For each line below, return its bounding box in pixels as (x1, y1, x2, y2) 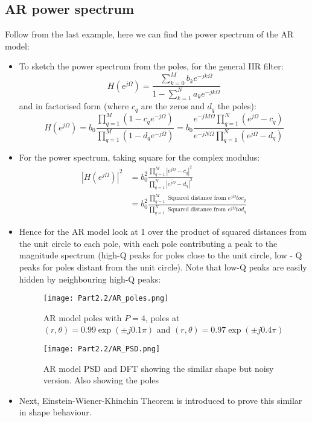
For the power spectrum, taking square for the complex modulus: (19, 151, 260, 164)
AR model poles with (43, 311, 122, 324)
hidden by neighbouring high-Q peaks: (19, 272, 161, 285)
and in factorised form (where (19, 100, 129, 112)
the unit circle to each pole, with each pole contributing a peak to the (19, 237, 278, 249)
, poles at (145, 311, 180, 324)
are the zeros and (141, 100, 205, 112)
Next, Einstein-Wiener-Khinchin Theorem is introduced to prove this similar (19, 394, 302, 406)
